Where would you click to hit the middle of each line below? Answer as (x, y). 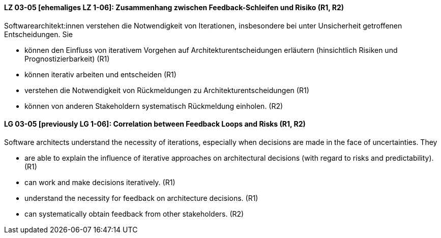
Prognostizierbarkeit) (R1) (67, 58)
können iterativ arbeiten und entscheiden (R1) (100, 74)
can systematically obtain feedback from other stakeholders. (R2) (134, 214)
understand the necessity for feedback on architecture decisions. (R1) (141, 198)
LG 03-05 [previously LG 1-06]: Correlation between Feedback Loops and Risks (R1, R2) (155, 124)
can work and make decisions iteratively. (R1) (100, 182)
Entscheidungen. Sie (38, 34)
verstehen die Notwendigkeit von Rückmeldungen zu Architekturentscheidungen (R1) (167, 90)
